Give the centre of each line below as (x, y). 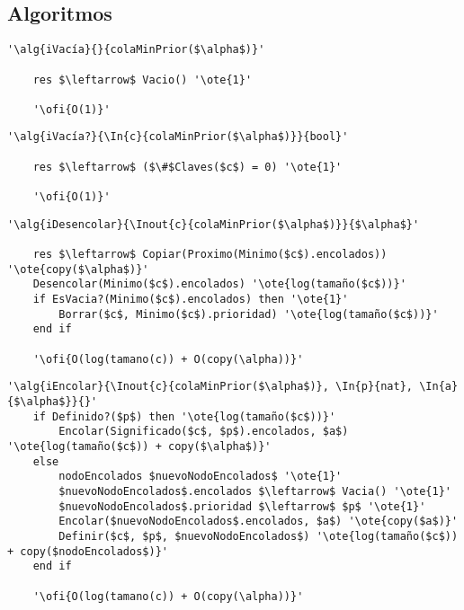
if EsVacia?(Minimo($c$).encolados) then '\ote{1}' (191, 300)
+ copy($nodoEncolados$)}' (88, 551)
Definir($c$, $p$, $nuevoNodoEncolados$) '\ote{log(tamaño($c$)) (259, 536)
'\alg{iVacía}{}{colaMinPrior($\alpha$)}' (136, 50)
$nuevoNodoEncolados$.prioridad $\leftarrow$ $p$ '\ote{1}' (242, 506)
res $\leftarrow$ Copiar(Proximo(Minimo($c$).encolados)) (210, 255)
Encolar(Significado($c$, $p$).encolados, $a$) (204, 432)
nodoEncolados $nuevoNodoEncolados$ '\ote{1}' (201, 477)
